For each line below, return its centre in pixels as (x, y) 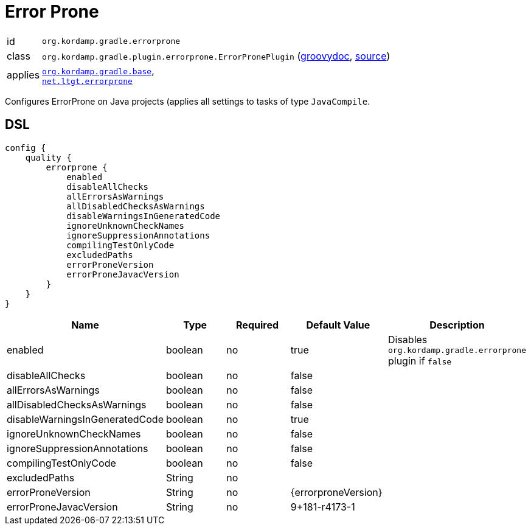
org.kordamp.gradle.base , (98, 70)
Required (258, 325)
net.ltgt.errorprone (87, 81)
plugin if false (420, 361)
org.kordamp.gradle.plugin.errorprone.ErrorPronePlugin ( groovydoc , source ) (216, 56)
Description (457, 325)
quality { (48, 157)
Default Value (338, 325)
